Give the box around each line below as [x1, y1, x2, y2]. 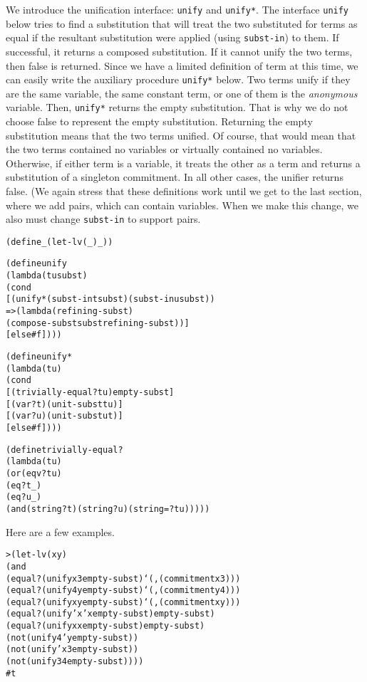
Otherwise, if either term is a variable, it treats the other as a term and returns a [6, 155, 361, 170]
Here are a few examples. [6, 524, 115, 539]
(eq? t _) [6, 480, 42, 490]
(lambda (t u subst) [6, 271, 88, 281]
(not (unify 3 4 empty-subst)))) [6, 656, 144, 667]
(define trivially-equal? [6, 444, 123, 455]
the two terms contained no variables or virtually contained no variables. [6, 142, 323, 157]
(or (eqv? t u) [6, 468, 62, 478]
